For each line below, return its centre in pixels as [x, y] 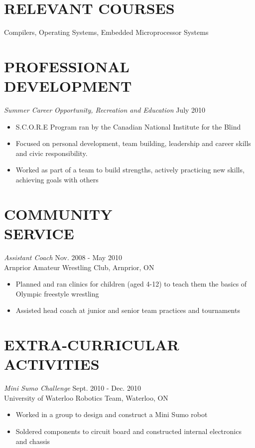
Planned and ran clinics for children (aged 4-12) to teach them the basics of [131, 284]
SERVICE [39, 233]
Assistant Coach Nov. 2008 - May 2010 [63, 257]
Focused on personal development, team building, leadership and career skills [133, 143]
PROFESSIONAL [67, 66]
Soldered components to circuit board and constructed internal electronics [128, 431]
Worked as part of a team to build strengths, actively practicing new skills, [130, 170]
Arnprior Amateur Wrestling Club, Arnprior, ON [79, 267]
